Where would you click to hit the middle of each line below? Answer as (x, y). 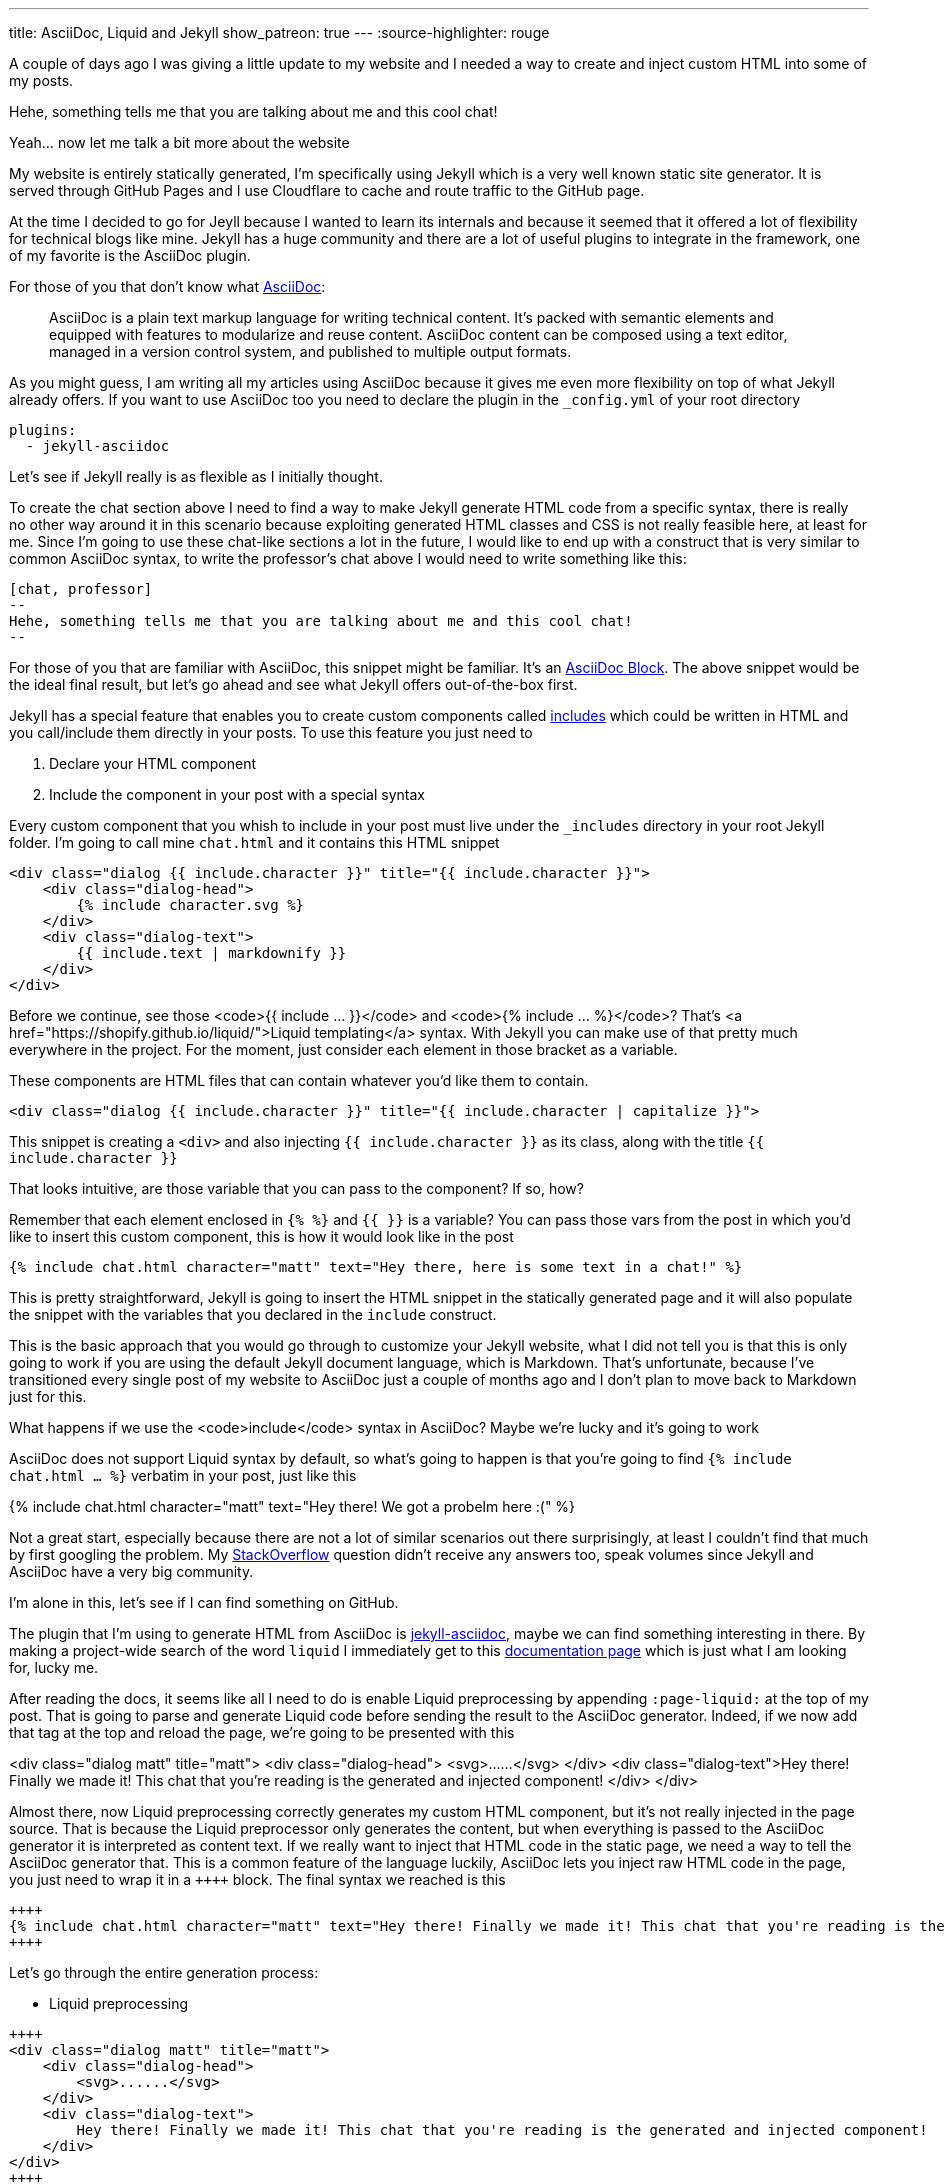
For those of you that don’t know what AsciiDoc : (167, 286)
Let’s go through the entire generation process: (164, 1972)
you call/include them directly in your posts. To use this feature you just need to (271, 732)
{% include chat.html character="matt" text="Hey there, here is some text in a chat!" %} (376, 1267)
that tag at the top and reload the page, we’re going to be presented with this (262, 1732)
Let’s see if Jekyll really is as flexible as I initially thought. (196, 476)
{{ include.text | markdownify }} (211, 953)
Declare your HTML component (152, 763)
